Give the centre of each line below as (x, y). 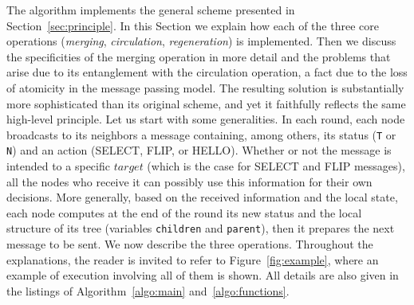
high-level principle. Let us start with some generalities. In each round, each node (206, 119)
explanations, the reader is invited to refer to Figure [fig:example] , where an (193, 259)
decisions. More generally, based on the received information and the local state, (202, 197)
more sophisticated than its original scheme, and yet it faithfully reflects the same (206, 103)
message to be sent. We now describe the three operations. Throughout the (190, 244)
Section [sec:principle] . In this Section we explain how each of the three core (193, 25)
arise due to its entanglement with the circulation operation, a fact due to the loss (207, 72)
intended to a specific (58, 166)
